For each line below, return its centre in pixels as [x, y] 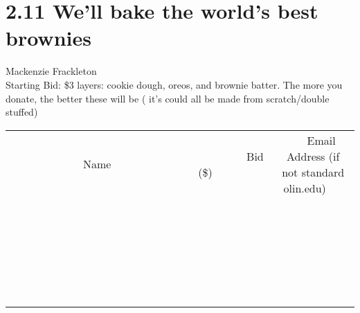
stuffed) [22, 112]
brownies [48, 38]
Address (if [313, 156]
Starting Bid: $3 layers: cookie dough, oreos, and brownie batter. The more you [174, 84]
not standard [313, 172]
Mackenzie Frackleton [51, 71]
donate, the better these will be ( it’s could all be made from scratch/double [168, 98]
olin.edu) [305, 188]
